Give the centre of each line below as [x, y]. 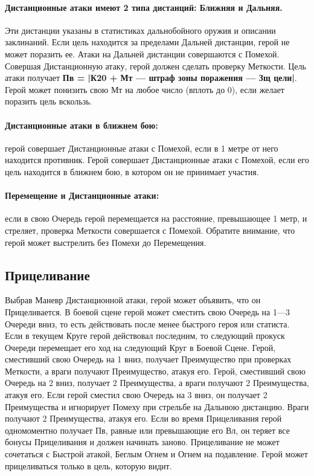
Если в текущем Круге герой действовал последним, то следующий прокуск [145, 336]
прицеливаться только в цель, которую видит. [88, 465]
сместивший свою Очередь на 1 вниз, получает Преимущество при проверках [148, 359]
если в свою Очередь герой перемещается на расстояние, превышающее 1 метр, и [156, 218]
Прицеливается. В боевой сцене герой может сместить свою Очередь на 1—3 [147, 311]
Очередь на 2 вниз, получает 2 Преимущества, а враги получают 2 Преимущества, [157, 383]
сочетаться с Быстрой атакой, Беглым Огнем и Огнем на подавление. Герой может [156, 454]
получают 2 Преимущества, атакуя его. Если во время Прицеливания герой [143, 418]
